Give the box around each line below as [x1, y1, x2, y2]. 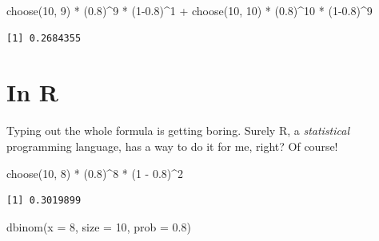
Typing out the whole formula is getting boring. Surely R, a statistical [6, 122, 350, 139]
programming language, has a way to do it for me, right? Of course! [6, 137, 338, 154]
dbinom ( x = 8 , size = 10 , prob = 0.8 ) [6, 218, 191, 235]
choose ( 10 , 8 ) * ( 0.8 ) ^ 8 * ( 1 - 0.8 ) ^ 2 [6, 164, 184, 181]
